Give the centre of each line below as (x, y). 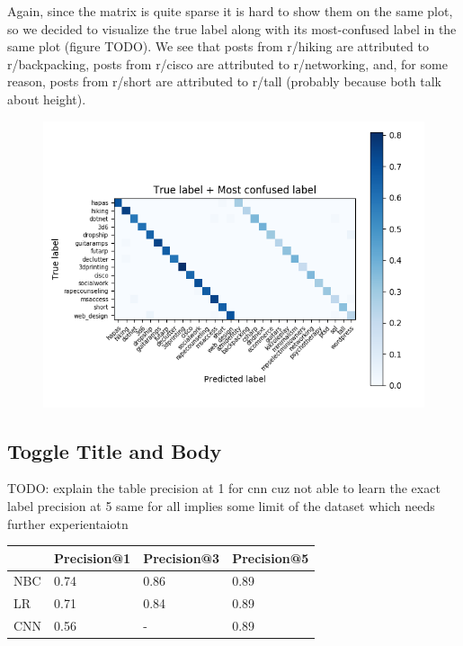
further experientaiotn (68, 523)
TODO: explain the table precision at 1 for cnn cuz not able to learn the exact (224, 488)
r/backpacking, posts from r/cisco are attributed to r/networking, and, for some (227, 63)
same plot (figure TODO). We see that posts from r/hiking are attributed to (218, 46)
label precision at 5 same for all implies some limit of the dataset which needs (221, 505)
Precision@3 (182, 557)
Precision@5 (271, 557)
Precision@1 (93, 557)
